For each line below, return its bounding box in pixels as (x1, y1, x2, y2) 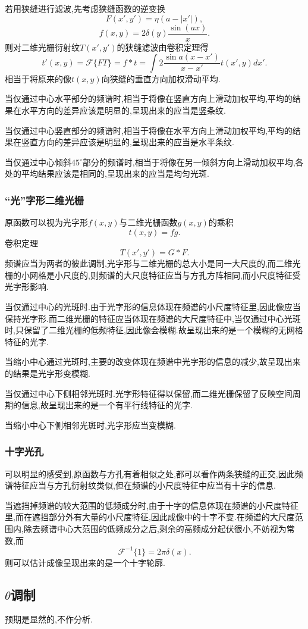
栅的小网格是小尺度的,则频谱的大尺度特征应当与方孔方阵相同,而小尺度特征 (5, 268, 293, 281)
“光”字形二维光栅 (5, 192, 84, 207)
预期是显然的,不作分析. (5, 613, 93, 625)
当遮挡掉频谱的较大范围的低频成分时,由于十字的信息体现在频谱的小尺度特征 (5, 499, 298, 511)
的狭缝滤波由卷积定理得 (117, 40, 209, 53)
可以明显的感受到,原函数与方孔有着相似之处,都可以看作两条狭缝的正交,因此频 (5, 467, 303, 480)
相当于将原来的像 (5, 72, 71, 85)
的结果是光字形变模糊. (5, 367, 90, 380)
